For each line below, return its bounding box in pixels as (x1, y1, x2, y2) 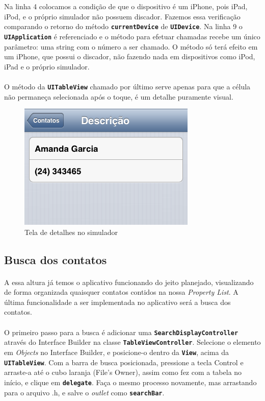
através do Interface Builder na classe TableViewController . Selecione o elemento (4, 337, 261, 347)
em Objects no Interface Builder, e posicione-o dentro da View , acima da (4, 346, 229, 357)
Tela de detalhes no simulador (24, 226, 118, 237)
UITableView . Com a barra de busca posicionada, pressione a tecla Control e (4, 357, 244, 367)
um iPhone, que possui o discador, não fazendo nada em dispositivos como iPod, (4, 51, 255, 62)
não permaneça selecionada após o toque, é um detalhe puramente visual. (4, 91, 233, 102)
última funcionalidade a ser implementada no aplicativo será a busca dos (4, 296, 231, 307)
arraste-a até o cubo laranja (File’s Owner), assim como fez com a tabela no (4, 367, 242, 378)
